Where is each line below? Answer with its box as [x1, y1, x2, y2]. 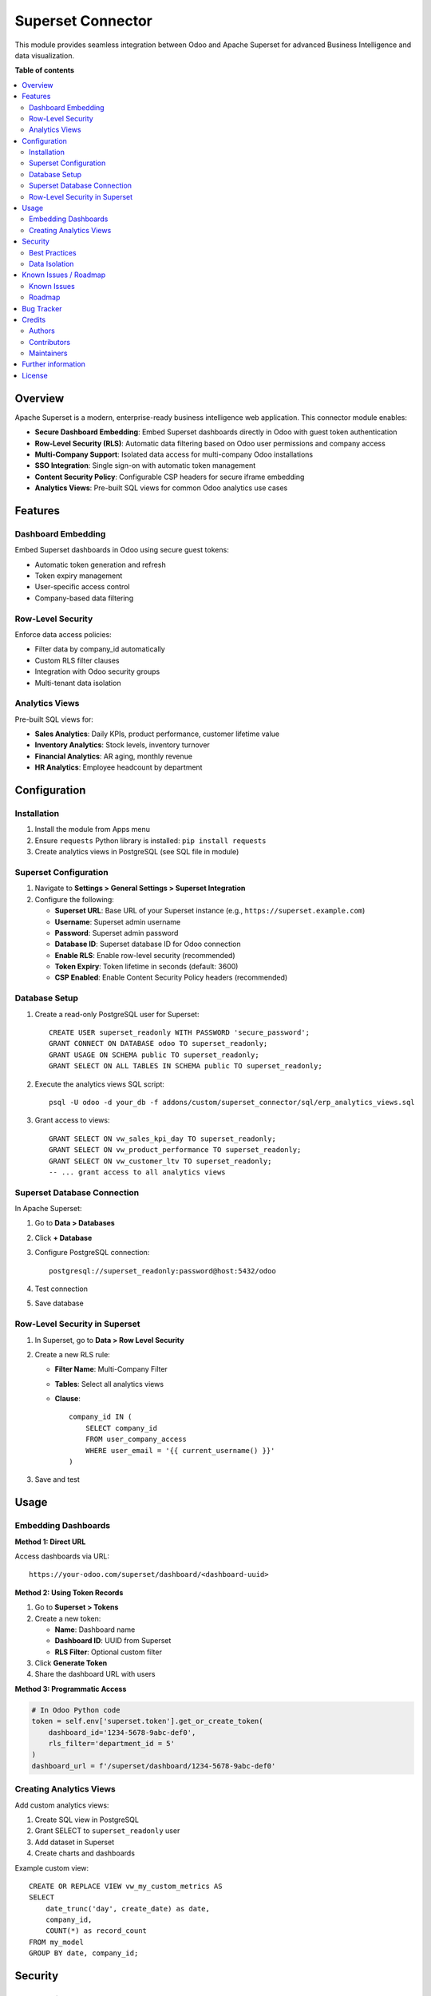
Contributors [29, 337, 71, 347]
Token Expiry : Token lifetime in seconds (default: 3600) [54, 962, 239, 972]
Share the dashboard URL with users [34, 1669, 156, 1679]
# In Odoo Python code [31, 1705, 121, 1714]
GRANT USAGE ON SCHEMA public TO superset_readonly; [49, 1050, 259, 1059]
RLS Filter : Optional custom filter [54, 1647, 163, 1657]
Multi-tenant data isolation [34, 678, 121, 687]
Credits [22, 315, 46, 324]
